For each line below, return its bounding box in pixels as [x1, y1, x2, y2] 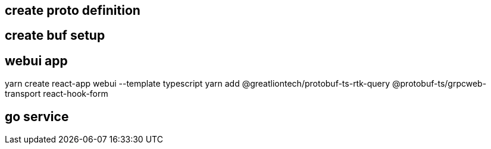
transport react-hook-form [5, 88, 108, 99]
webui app [5, 53, 68, 68]
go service [5, 109, 69, 124]
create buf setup [5, 28, 105, 43]
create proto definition [5, 3, 140, 18]
